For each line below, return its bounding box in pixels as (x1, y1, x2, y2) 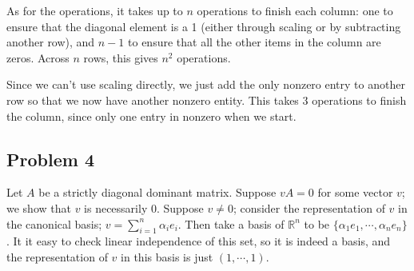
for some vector (317, 184, 393, 201)
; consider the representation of (233, 199, 385, 216)
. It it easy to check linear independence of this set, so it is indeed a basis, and (6, 233, 391, 249)
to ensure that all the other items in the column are (128, 34, 381, 50)
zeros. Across (6, 49, 70, 66)
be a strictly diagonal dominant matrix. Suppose (38, 184, 277, 201)
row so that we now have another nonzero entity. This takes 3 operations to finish (6, 91, 407, 108)
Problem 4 (6, 146, 94, 171)
